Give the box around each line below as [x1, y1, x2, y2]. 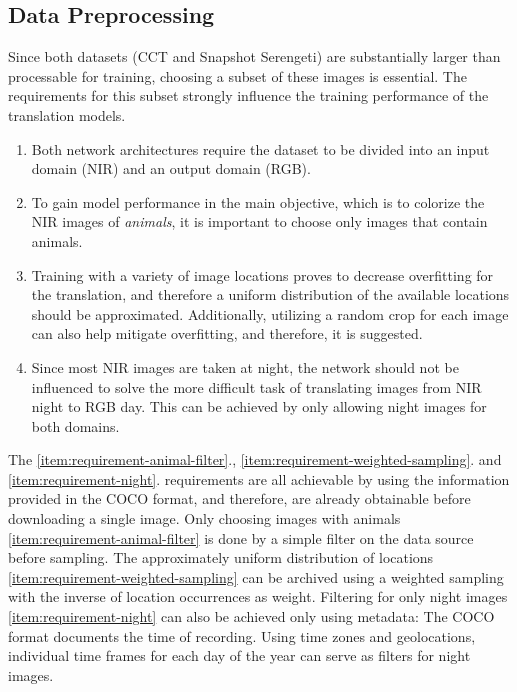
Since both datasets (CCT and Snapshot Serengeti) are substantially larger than [8, 46, 501, 67]
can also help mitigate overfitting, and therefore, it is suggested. [31, 323, 423, 344]
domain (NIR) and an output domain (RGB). [31, 158, 311, 179]
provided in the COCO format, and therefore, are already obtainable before [8, 488, 471, 509]
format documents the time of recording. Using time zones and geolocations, [8, 625, 476, 646]
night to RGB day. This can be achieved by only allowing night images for [31, 396, 487, 417]
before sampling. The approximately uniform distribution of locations [8, 547, 434, 568]
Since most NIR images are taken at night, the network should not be [31, 356, 459, 377]
